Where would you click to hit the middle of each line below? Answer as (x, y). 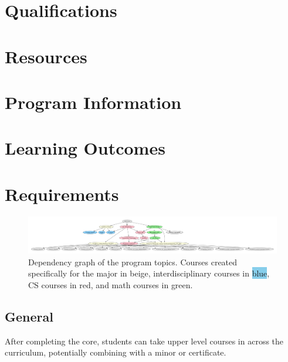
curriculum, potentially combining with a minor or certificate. (116, 352)
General (29, 316)
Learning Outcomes (85, 148)
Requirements (62, 194)
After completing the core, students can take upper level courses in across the (144, 341)
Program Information (93, 102)
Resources (46, 56)
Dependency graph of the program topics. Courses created (133, 262)
